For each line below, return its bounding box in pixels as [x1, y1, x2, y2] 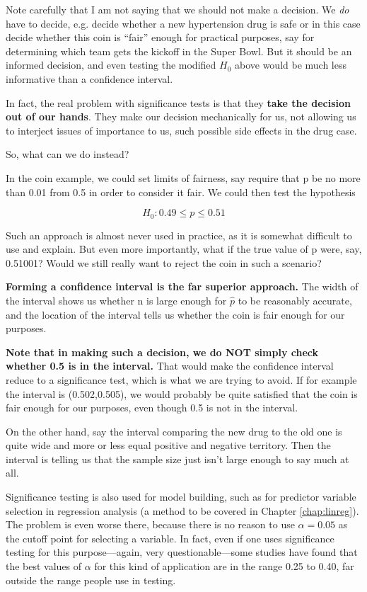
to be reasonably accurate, [238, 292, 352, 307]
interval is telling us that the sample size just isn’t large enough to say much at [6, 451, 349, 466]
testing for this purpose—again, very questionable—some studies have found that [6, 545, 358, 559]
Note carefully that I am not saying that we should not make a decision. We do [6, 2, 349, 16]
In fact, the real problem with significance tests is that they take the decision [6, 95, 351, 110]
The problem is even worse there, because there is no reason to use [6, 517, 295, 532]
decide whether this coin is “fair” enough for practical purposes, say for [6, 30, 315, 45]
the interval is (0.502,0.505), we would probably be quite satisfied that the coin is [6, 386, 358, 401]
